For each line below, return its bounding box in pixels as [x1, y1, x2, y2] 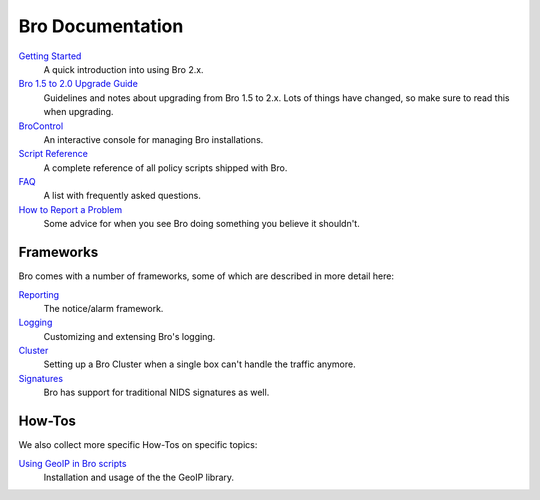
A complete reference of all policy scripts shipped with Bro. [43, 161, 288, 174]
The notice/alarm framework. [43, 302, 164, 314]
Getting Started [18, 50, 82, 62]
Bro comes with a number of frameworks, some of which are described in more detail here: [18, 270, 395, 282]
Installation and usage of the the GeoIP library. [43, 471, 235, 483]
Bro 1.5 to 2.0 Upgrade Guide [18, 78, 139, 90]
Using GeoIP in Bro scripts [18, 457, 127, 469]
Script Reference [18, 148, 89, 160]
